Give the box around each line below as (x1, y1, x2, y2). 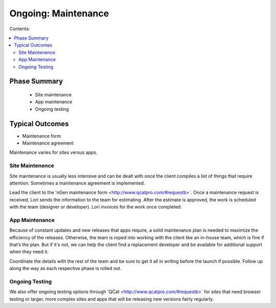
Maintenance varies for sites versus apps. (9, 149, 98, 156)
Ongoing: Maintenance (9, 8, 109, 19)
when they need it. (9, 249, 49, 255)
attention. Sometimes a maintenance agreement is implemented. (9, 180, 145, 186)
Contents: (9, 26, 30, 32)
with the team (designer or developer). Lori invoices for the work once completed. (9, 204, 182, 210)
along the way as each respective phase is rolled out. (9, 265, 122, 272)
